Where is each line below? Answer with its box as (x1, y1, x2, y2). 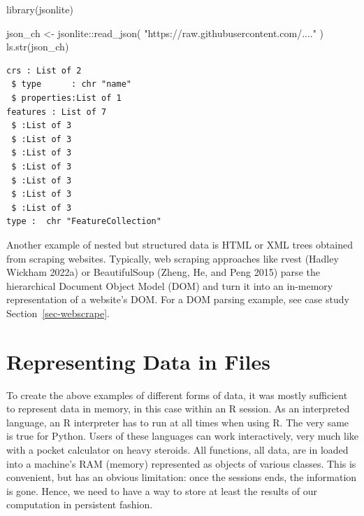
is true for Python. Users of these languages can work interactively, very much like (6, 428, 359, 443)
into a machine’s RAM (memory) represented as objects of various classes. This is (6, 456, 356, 470)
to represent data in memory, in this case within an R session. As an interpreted (6, 401, 350, 416)
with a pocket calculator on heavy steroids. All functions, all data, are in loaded (6, 442, 349, 456)
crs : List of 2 (6, 65, 82, 76)
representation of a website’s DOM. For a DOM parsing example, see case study (6, 292, 349, 307)
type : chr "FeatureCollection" (6, 216, 161, 227)
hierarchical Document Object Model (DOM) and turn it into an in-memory (6, 278, 333, 293)
